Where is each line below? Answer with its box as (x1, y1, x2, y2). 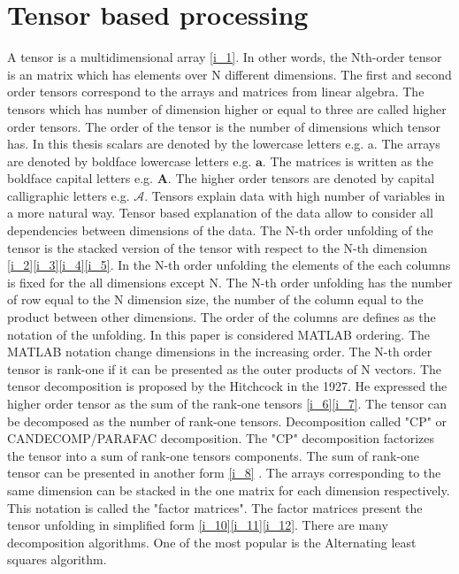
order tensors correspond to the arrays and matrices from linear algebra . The (7, 82, 425, 101)
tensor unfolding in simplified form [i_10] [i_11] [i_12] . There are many (7, 516, 388, 534)
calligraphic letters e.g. (7, 186, 130, 204)
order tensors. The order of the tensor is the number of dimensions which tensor (7, 117, 441, 135)
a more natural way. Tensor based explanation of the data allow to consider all (7, 203, 433, 222)
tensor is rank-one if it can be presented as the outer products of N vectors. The (7, 359, 442, 378)
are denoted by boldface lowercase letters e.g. (7, 151, 252, 170)
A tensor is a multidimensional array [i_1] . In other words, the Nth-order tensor (7, 48, 442, 66)
